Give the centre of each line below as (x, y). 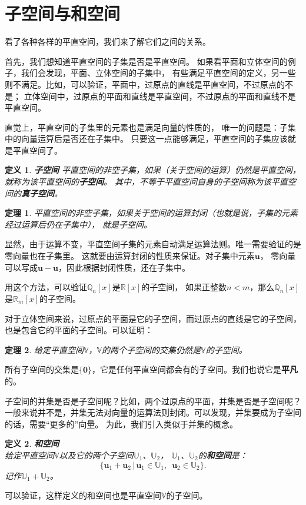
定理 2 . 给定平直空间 (44, 349)
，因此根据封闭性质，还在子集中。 (124, 267)
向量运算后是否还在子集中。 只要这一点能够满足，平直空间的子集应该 (154, 139)
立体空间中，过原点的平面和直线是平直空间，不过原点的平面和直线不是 (160, 96)
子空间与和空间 (63, 13)
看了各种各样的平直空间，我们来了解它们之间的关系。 (108, 41)
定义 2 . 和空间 (32, 443)
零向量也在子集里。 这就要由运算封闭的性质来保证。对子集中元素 (130, 256)
